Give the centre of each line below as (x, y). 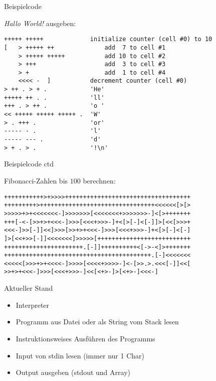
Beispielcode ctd (29, 164)
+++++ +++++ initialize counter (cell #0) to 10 (108, 39)
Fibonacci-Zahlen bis (36, 180)
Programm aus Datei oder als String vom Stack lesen (97, 322)
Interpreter (33, 305)
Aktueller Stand (29, 288)
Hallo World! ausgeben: (40, 23)
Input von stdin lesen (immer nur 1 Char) (80, 355)
